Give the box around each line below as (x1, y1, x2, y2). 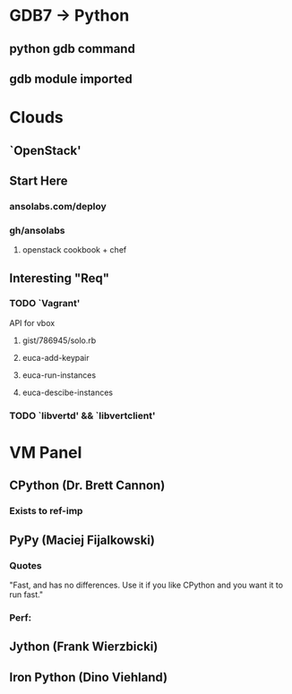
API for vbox (9, 317, 56, 328)
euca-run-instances (21, 369, 97, 381)
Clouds (9, 107, 64, 128)
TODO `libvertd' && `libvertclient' (9, 409, 156, 422)
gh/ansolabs (9, 224, 65, 236)
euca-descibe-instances (21, 387, 114, 398)
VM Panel (9, 442, 82, 462)
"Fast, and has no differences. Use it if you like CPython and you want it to (9, 579, 284, 590)
